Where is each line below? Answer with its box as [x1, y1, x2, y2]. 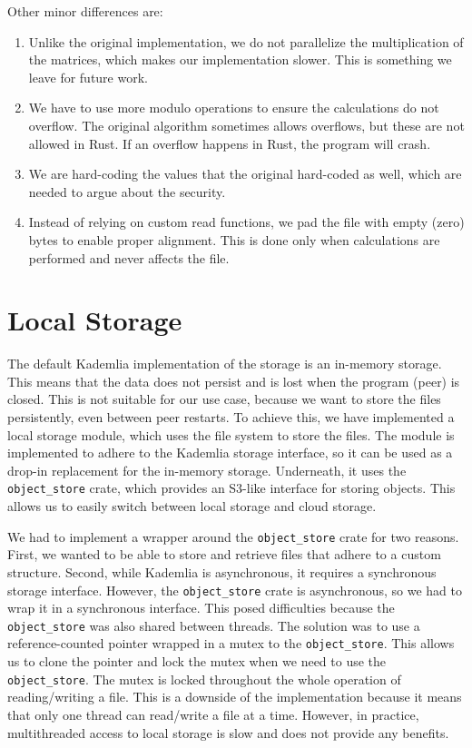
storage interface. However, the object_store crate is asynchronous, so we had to [7, 580, 462, 599]
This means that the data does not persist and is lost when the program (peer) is [7, 371, 460, 390]
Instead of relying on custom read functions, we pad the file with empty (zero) [28, 212, 465, 231]
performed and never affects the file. [28, 248, 230, 267]
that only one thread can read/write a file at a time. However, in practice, [7, 704, 419, 723]
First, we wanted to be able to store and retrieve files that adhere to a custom [7, 545, 441, 564]
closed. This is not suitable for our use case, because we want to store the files [7, 389, 441, 408]
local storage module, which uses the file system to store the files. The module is [7, 425, 455, 444]
